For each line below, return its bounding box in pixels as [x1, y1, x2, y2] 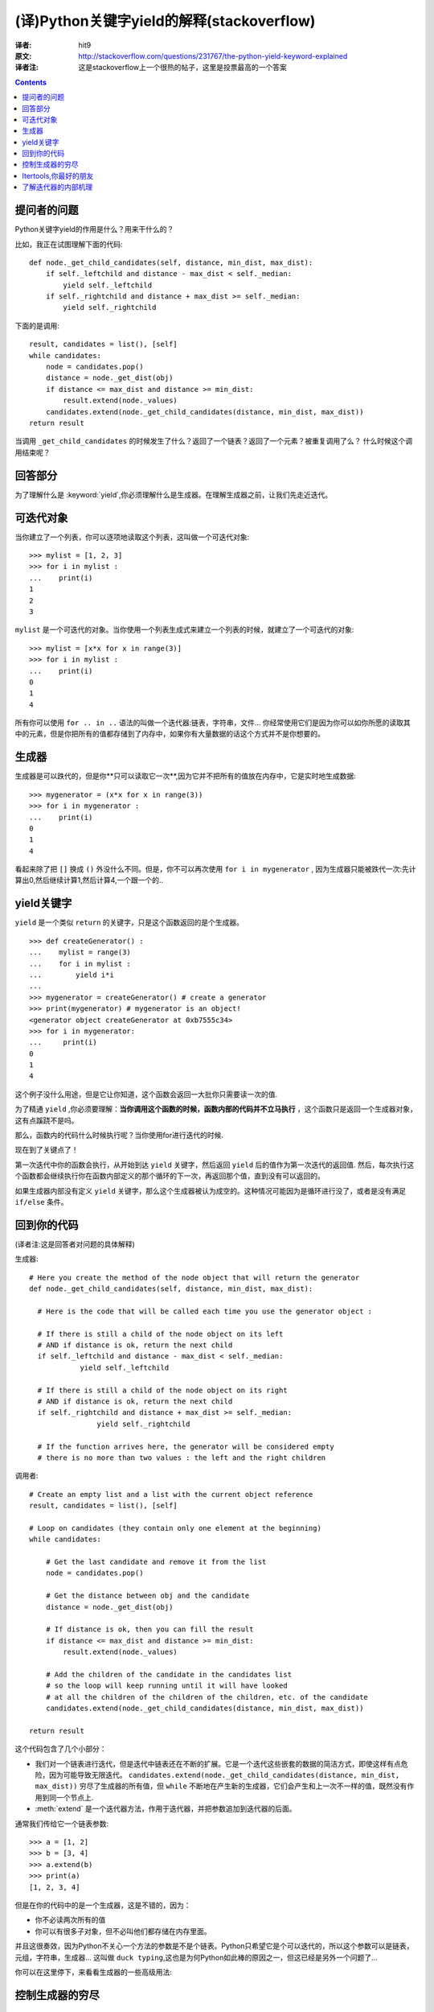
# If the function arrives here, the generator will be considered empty [37, 1441, 334, 1451]
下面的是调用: [14, 320, 60, 330]
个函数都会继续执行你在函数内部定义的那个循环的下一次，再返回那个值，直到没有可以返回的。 [14, 1171, 325, 1181]
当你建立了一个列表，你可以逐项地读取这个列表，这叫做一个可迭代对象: [14, 532, 250, 542]
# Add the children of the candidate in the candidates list [45, 1670, 293, 1679]
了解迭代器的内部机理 [22, 182, 92, 192]
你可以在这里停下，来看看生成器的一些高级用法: [14, 1967, 173, 1977]
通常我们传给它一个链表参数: [14, 1819, 109, 1829]
